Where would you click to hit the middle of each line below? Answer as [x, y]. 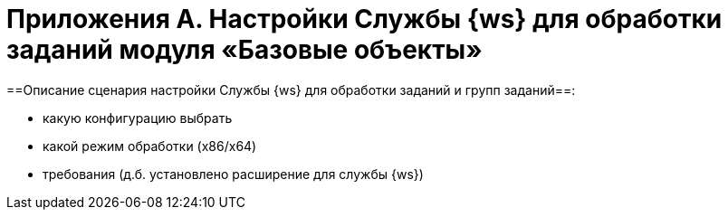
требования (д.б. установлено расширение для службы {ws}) [233, 174]
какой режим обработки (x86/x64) [150, 146]
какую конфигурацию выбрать [138, 118]
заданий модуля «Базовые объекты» [244, 50]
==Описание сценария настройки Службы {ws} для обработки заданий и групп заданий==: [291, 90]
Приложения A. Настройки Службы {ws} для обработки [364, 19]
